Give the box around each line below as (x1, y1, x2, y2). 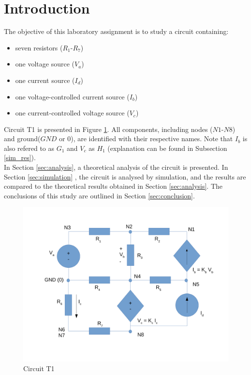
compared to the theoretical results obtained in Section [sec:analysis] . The (4, 181, 223, 191)
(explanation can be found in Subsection (107, 143, 227, 153)
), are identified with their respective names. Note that (71, 133, 233, 144)
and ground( (4, 133, 41, 144)
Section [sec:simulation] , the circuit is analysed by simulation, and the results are (4, 171, 246, 181)
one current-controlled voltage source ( (15, 108, 130, 118)
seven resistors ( (15, 42, 63, 52)
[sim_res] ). (4, 152, 36, 163)
